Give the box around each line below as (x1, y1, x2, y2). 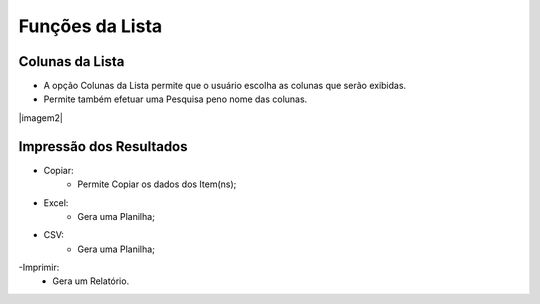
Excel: (43, 196, 69, 209)
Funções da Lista (18, 15, 163, 37)
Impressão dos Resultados (18, 138, 189, 155)
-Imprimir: (18, 261, 60, 274)
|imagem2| (18, 111, 64, 124)
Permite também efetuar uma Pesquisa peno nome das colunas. (43, 93, 308, 105)
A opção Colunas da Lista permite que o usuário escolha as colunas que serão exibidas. (43, 80, 407, 92)
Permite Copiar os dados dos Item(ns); (77, 178, 237, 190)
